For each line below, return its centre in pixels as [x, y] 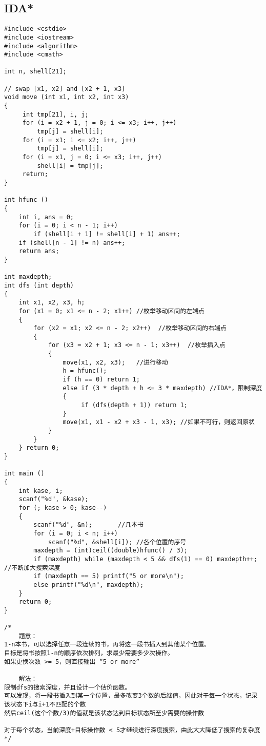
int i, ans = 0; [46, 217]
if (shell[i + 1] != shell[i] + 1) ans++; [107, 234]
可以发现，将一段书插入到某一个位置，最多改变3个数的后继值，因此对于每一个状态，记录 [131, 696]
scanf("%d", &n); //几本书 [88, 525]
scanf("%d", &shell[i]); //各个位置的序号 [117, 542]
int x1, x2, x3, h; [52, 303]
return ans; [39, 251]
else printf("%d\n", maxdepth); [89, 585]
